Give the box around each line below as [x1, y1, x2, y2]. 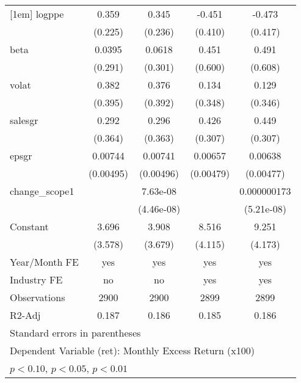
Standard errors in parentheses [10, 326, 141, 340]
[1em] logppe [10, 7, 64, 21]
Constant [10, 219, 49, 233]
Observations [10, 290, 65, 304]
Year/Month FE [10, 255, 79, 269]
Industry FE [10, 272, 63, 286]
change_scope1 [10, 184, 74, 198]
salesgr [10, 113, 38, 127]
